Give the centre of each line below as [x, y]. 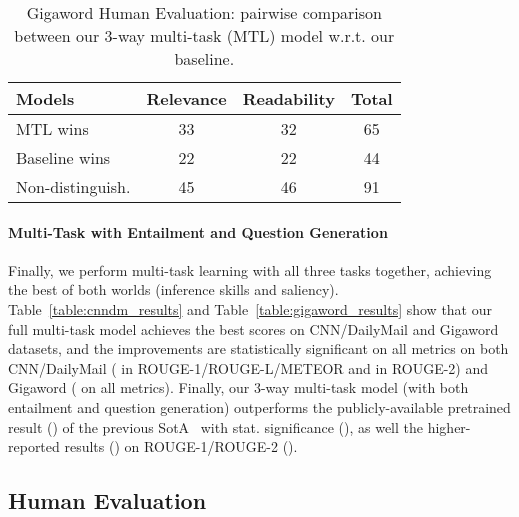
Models [45, 98]
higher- [449, 426]
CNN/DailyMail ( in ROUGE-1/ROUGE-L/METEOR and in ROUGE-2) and [248, 367]
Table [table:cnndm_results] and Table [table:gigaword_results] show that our [250, 308]
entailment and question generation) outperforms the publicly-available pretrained [259, 406]
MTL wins [52, 128]
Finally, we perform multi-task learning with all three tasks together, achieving [250, 269]
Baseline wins [63, 157]
